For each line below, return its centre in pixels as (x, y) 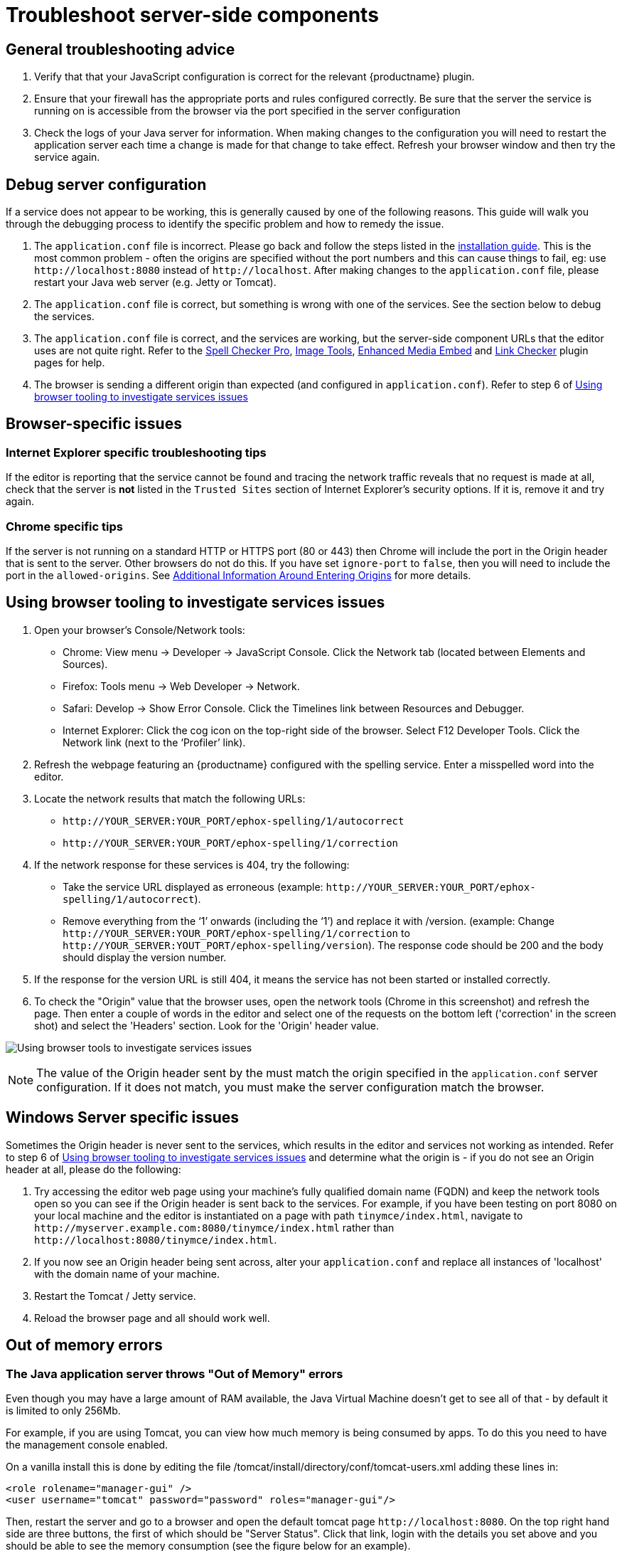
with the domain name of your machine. (127, 1274)
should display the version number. (145, 957)
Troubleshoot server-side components (192, 15)
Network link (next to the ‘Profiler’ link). (154, 742)
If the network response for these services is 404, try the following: (192, 864)
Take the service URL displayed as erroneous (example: (193, 886)
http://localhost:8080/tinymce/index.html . (156, 1239)
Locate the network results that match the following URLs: (170, 798)
